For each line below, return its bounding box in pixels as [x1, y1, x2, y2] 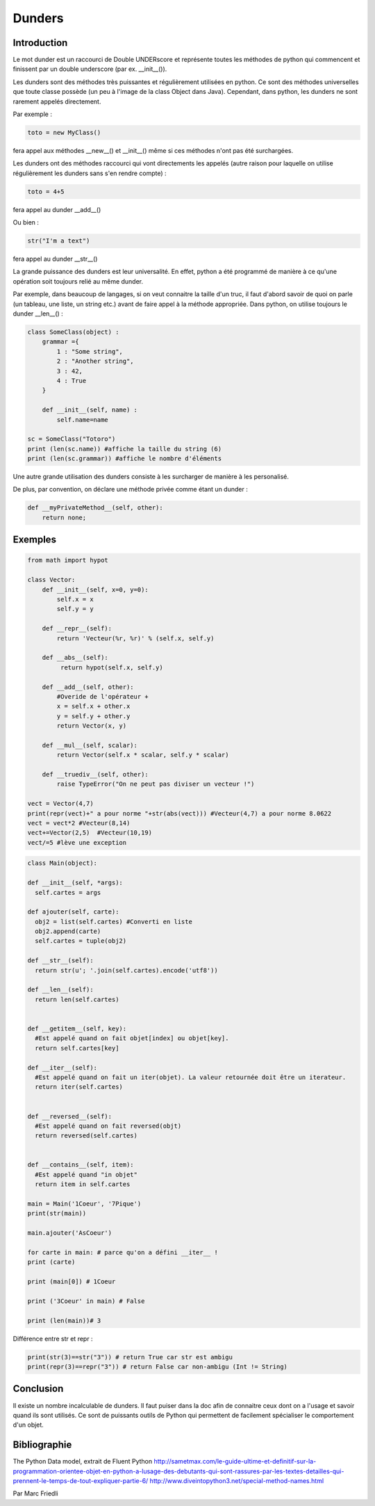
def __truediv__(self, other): [42, 770, 149, 779]
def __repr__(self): [42, 624, 112, 633]
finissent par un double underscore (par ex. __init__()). [12, 65, 167, 73]
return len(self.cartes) [35, 995, 119, 1003]
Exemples [12, 534, 57, 546]
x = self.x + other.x [56, 702, 131, 711]
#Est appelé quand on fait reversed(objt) [35, 1122, 182, 1130]
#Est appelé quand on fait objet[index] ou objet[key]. [35, 1035, 229, 1042]
